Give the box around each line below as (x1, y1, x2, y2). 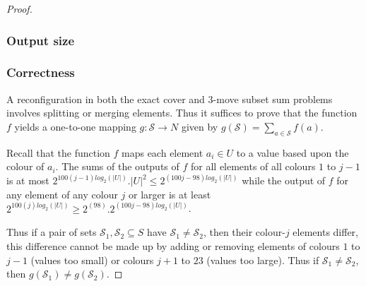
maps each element (122, 145, 203, 160)
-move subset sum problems (213, 91, 333, 106)
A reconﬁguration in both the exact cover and (6, 91, 205, 106)
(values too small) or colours (30, 252, 154, 267)
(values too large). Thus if (206, 252, 319, 267)
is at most (6, 173, 49, 188)
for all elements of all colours (191, 159, 316, 174)
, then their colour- (203, 225, 285, 239)
